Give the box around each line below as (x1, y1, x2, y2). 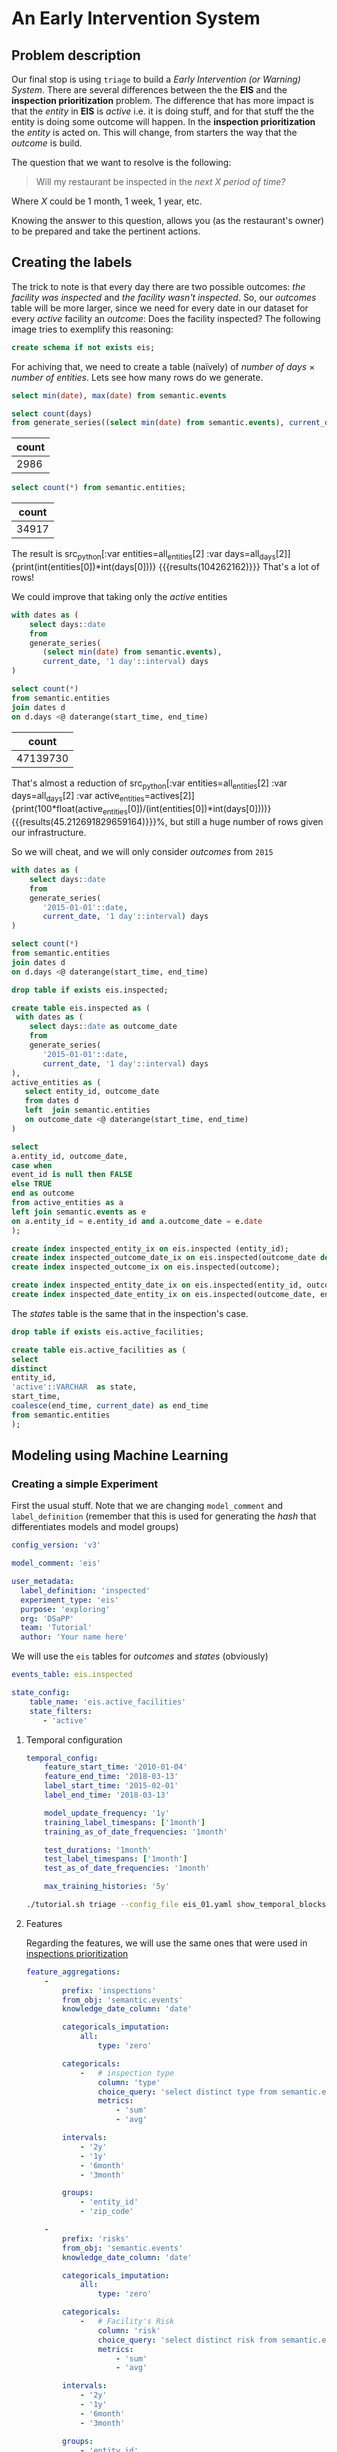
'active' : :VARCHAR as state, (11, 1382, 138, 1392)
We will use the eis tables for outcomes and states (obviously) (11, 1650, 269, 1662)
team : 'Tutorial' (20, 1623, 93, 1633)
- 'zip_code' (79, 2207, 134, 2217)
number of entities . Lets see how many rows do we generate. (11, 371, 264, 383)
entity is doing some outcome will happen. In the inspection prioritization (11, 116, 316, 127)
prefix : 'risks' (62, 2233, 130, 2244)
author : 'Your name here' (20, 1632, 129, 1642)
